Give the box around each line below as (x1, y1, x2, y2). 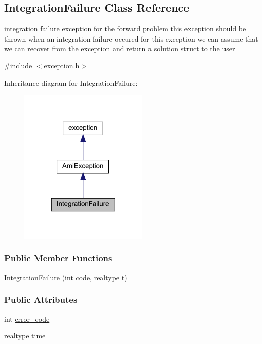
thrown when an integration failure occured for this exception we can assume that (4, 33, 258, 44)
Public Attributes (4, 293, 78, 306)
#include (4, 60, 32, 70)
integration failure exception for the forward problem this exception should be (4, 23, 246, 34)
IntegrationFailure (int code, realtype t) (4, 272, 127, 282)
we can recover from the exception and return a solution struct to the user (4, 43, 235, 54)
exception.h (44, 60, 80, 70)
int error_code (4, 313, 50, 324)
